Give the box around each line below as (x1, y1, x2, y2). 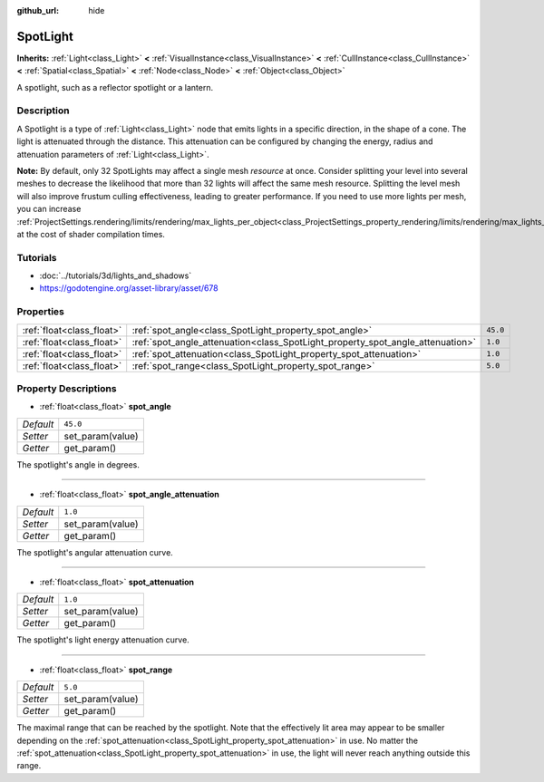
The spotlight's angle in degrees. (16, 459, 141, 470)
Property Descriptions (16, 382, 117, 394)
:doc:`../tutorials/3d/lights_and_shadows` (39, 270, 192, 281)
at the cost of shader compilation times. (16, 228, 165, 239)
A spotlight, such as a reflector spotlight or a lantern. (16, 82, 214, 92)
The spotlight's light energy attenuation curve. (16, 634, 189, 645)
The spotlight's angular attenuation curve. (16, 546, 174, 557)
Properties (16, 305, 65, 318)
